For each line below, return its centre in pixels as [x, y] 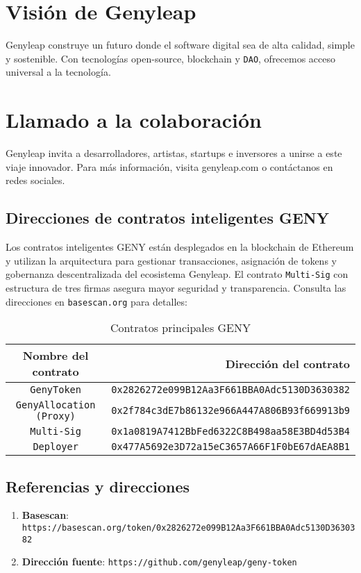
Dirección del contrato [287, 363]
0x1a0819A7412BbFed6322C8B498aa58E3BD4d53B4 [230, 432]
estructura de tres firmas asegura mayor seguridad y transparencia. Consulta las [176, 287]
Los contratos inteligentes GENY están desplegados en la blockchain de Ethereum [180, 247]
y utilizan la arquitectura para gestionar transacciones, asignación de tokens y [171, 260]
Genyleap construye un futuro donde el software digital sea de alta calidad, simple [180, 45]
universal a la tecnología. [58, 72]
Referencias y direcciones [98, 486]
